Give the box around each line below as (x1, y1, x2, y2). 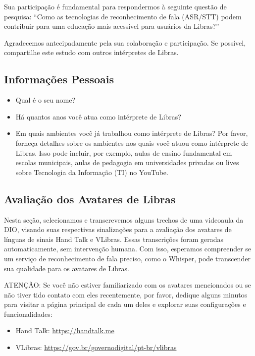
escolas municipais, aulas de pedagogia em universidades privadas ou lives (15, 157, 239, 168)
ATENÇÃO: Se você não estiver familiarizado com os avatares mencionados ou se (4, 280, 251, 290)
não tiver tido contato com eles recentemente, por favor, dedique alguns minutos (4, 289, 248, 299)
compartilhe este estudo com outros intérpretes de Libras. (4, 47, 179, 58)
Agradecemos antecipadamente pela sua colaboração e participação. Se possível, (4, 37, 246, 48)
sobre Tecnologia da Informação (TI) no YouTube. (15, 167, 168, 177)
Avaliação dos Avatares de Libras (4, 191, 176, 206)
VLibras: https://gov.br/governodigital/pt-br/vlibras (15, 342, 177, 353)
